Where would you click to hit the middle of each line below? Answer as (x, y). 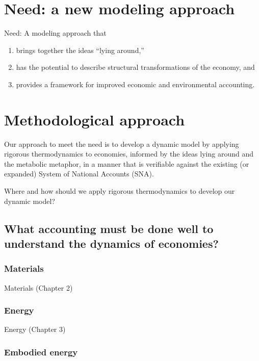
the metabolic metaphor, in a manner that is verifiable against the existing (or (127, 163)
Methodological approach (95, 119)
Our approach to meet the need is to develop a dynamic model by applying (122, 144)
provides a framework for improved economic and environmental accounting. (135, 84)
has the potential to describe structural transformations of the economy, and (135, 67)
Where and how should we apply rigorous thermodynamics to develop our (120, 191)
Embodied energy (41, 352)
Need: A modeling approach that (55, 33)
